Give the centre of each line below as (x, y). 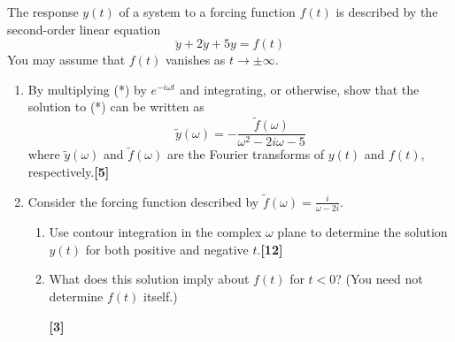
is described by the (387, 11)
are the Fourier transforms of (246, 154)
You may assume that (66, 60)
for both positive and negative (167, 249)
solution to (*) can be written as (116, 106)
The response (43, 11)
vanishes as (195, 60)
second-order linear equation (84, 29)
